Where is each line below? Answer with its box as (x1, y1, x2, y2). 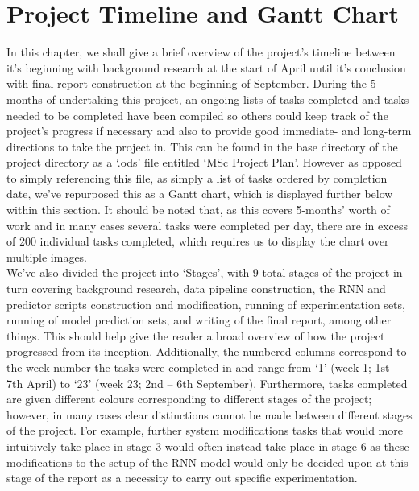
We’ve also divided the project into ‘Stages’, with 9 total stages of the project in (6, 264, 403, 281)
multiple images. (6, 248, 88, 265)
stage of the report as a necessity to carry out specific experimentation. (6, 469, 358, 486)
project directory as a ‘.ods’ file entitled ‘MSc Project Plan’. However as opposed (6, 154, 402, 171)
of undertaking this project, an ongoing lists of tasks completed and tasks (46, 90, 409, 107)
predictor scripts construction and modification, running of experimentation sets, (6, 295, 405, 312)
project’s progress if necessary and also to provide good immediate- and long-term (6, 122, 412, 139)
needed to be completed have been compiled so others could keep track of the (6, 106, 388, 123)
